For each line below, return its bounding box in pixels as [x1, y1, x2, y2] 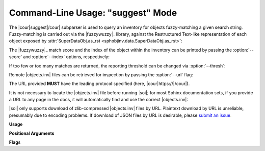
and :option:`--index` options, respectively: [23, 54, 110, 60]
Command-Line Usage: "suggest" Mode [9, 7, 177, 18]
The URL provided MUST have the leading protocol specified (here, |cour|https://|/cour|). [9, 81, 190, 86]
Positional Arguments [9, 130, 54, 136]
